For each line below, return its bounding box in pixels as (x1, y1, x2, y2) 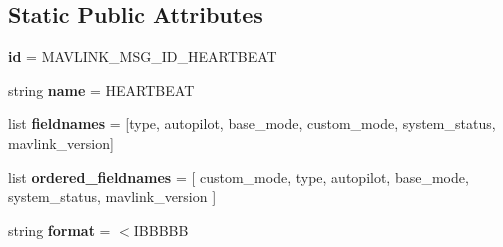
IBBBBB (133, 219, 189, 240)
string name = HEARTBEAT (8, 79, 195, 100)
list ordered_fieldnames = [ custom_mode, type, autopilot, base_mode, (8, 166, 469, 187)
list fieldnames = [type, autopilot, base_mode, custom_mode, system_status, (8, 113, 496, 134)
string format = (8, 219, 111, 240)
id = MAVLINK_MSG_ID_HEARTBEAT (8, 46, 277, 67)
